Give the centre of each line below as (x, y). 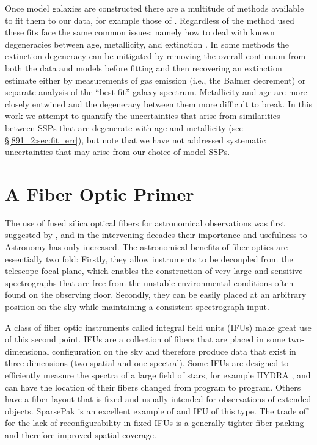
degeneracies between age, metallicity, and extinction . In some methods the (147, 44)
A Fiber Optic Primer (100, 193)
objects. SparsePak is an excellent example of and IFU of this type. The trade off (157, 411)
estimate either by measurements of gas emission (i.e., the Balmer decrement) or (155, 80)
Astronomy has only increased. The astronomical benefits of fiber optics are (147, 247)
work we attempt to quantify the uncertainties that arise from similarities (143, 116)
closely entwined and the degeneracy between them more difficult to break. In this (159, 103)
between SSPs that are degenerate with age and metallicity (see (124, 127)
